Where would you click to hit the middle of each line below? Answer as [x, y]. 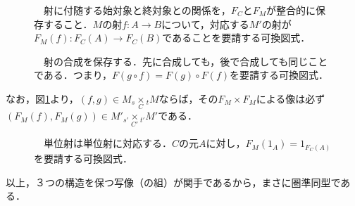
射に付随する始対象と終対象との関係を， [137, 10]
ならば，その [188, 98]
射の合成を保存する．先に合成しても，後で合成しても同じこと [186, 61]
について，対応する [205, 24]
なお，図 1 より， [42, 98]
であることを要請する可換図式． [236, 38]
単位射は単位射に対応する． [107, 143]
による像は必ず [291, 98]
